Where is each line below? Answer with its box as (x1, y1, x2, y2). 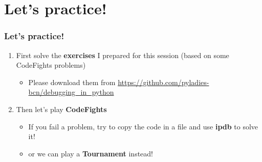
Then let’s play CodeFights (16, 103, 107, 114)
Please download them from (28, 76, 116, 87)
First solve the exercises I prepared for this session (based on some (16, 49, 229, 60)
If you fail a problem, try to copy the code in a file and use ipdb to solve (28, 121, 258, 131)
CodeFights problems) (16, 60, 86, 70)
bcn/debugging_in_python (28, 87, 114, 97)
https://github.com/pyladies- (118, 76, 209, 87)
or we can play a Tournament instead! (28, 148, 154, 158)
